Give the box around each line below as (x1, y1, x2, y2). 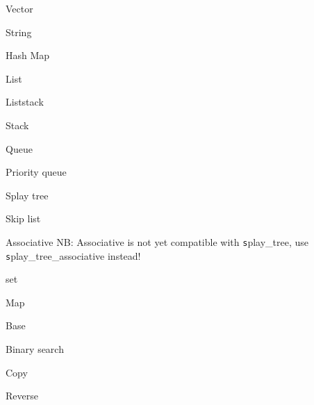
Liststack (6, 94, 44, 109)
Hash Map (6, 48, 50, 63)
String (6, 24, 32, 39)
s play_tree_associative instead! (6, 248, 141, 263)
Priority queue (6, 165, 67, 179)
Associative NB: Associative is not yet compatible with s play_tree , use (6, 234, 308, 249)
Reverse (6, 388, 38, 403)
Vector (6, 1, 33, 15)
